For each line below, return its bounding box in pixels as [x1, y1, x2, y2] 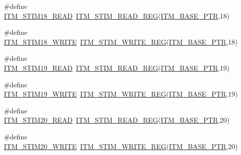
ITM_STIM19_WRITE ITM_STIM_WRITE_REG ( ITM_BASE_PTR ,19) [4, 89, 238, 99]
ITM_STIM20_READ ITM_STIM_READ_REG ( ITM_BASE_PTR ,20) [4, 115, 230, 125]
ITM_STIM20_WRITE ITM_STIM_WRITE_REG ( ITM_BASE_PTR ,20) [4, 141, 238, 151]
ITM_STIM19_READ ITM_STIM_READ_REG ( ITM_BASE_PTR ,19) [4, 62, 230, 73]
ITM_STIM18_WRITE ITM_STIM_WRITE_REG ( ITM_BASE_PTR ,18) [4, 36, 238, 47]
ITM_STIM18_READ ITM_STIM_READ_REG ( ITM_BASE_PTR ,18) [4, 10, 230, 21]
